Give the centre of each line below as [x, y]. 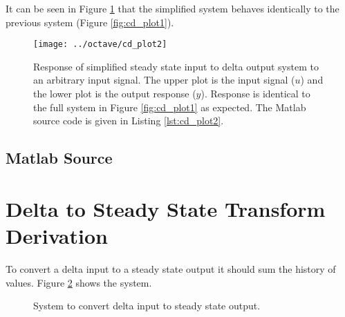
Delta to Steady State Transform [166, 208]
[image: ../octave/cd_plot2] [100, 45]
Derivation [57, 235]
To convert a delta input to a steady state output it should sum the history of [171, 268]
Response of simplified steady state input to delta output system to [176, 66]
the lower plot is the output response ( [115, 94]
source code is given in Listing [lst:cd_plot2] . [129, 121]
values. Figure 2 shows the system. [79, 282]
